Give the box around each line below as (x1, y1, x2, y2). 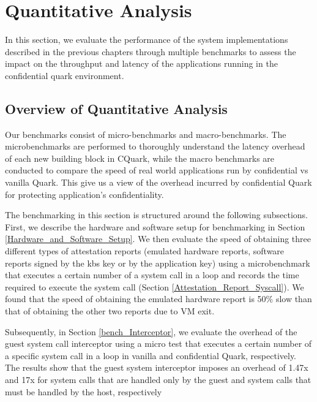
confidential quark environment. (5, 69, 124, 82)
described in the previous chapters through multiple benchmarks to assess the (5, 45, 296, 58)
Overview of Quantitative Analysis (5, 99, 228, 118)
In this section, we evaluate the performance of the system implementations (5, 33, 288, 46)
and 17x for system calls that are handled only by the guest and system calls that (5, 373, 311, 385)
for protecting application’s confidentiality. (5, 188, 164, 200)
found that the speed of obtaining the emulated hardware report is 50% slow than (5, 292, 312, 305)
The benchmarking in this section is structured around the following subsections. (5, 208, 308, 221)
